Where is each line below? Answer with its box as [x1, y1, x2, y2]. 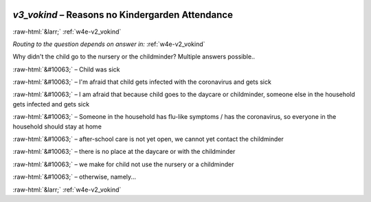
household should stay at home [12, 122, 102, 131]
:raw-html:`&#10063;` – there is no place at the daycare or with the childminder [12, 148, 236, 156]
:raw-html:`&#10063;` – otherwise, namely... [12, 172, 137, 181]
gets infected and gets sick [12, 100, 89, 108]
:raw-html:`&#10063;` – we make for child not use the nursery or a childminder [12, 160, 234, 168]
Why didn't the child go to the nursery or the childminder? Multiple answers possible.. [12, 52, 256, 61]
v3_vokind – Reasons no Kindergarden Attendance [12, 9, 234, 21]
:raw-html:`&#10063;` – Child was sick [12, 65, 120, 74]
